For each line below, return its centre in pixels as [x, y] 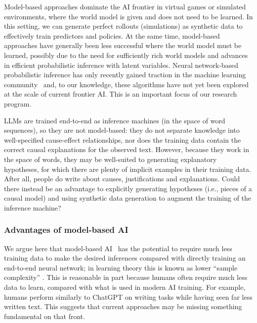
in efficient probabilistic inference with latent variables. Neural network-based [121, 65]
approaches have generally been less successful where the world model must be [123, 45]
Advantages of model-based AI [66, 230]
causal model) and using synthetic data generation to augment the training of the [128, 198]
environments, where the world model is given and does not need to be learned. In [128, 16]
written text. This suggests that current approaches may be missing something [123, 306]
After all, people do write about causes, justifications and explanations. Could [122, 179]
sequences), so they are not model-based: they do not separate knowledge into [122, 130]
